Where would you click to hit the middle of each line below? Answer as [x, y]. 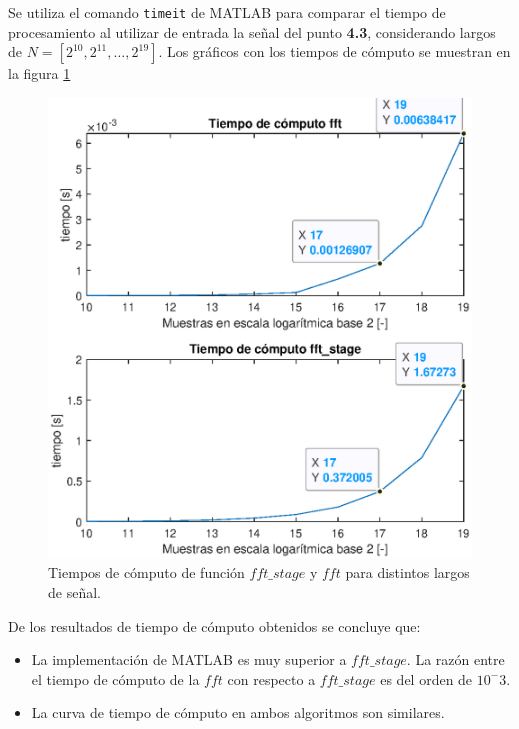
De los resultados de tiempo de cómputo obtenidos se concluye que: [214, 625]
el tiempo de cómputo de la [115, 678]
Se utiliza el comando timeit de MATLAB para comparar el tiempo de [227, 12]
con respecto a [271, 678]
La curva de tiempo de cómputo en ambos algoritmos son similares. [238, 712]
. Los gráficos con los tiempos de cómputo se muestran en [334, 51]
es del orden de [426, 678]
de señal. [74, 591]
